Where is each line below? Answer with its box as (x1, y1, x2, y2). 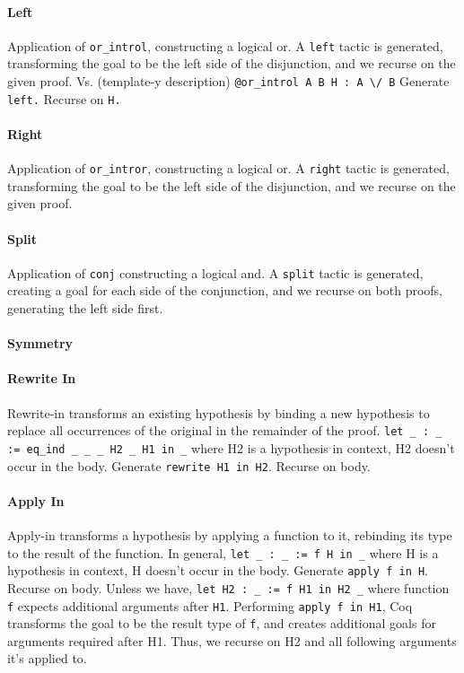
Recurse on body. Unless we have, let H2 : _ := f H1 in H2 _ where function (7, 578, 450, 597)
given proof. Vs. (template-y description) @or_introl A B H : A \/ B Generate (7, 72, 450, 91)
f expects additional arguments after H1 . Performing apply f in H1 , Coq (7, 596, 413, 615)
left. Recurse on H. (7, 89, 121, 108)
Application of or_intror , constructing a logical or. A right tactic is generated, (7, 159, 450, 178)
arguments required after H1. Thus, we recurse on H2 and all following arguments (7, 631, 457, 650)
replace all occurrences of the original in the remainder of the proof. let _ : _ (7, 421, 442, 440)
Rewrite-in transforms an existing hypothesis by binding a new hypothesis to (7, 403, 430, 422)
